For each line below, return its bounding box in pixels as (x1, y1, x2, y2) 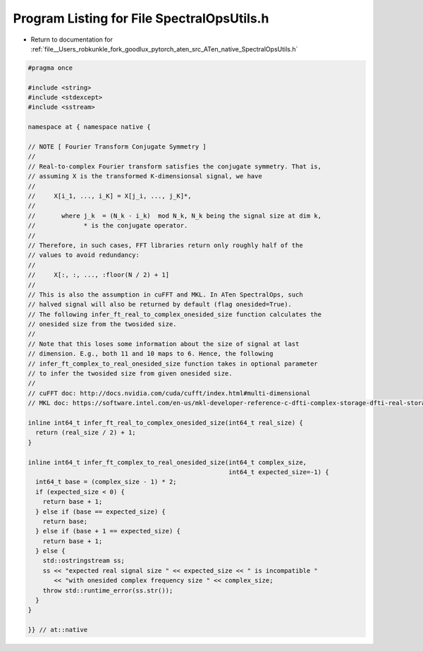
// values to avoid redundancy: (27, 251, 140, 259)
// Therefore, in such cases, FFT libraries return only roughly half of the (27, 241, 303, 249)
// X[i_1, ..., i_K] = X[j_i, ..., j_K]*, (27, 192, 192, 200)
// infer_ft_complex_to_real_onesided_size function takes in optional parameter (27, 359, 319, 368)
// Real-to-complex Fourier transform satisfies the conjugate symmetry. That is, (27, 162, 322, 170)
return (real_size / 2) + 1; (35, 428, 137, 437)
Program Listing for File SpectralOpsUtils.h (13, 11, 269, 26)
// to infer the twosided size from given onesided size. (27, 370, 233, 378)
